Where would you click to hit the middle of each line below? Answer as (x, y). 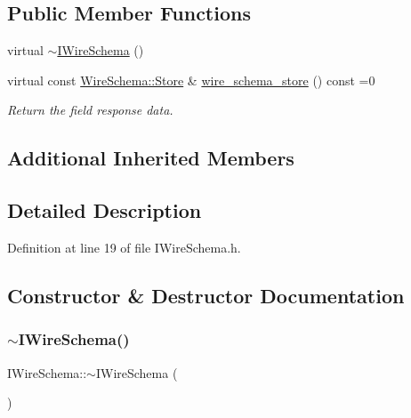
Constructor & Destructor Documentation (206, 295)
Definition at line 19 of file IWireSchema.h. (124, 247)
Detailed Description (105, 210)
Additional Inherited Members (151, 158)
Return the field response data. (90, 110)
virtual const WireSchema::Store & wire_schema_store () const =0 (191, 80)
